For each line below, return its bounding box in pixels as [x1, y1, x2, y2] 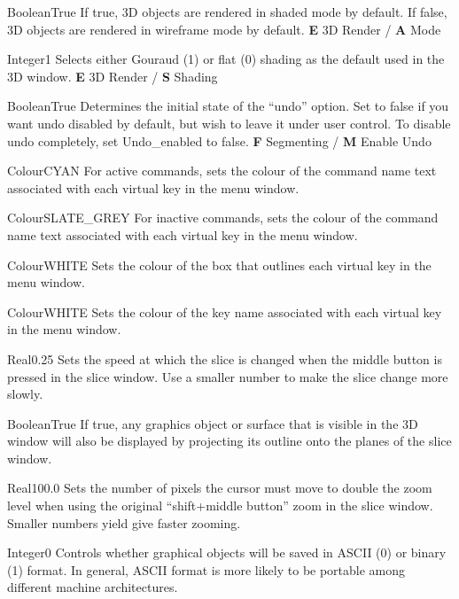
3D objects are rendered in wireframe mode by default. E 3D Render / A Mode [7, 19, 441, 38]
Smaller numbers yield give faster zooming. [7, 513, 241, 532]
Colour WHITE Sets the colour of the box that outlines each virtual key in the [7, 255, 432, 274]
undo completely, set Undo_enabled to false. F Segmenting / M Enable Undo [7, 131, 432, 150]
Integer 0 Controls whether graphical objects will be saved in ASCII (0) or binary [7, 543, 447, 562]
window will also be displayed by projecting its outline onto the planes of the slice [7, 432, 452, 450]
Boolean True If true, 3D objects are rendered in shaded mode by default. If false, [7, 3, 447, 20]
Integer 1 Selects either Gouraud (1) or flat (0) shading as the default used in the [7, 50, 445, 68]
